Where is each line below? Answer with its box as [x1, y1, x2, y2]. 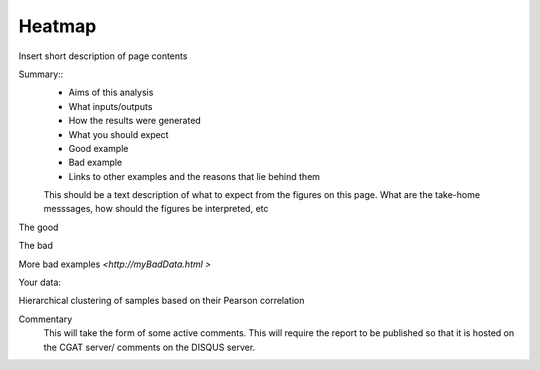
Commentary [18, 313, 73, 325]
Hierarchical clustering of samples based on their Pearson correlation [18, 295, 305, 307]
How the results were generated [68, 115, 202, 127]
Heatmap [18, 15, 97, 37]
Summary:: [18, 68, 64, 80]
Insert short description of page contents [18, 50, 188, 62]
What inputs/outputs [68, 100, 153, 112]
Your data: [18, 276, 62, 289]
